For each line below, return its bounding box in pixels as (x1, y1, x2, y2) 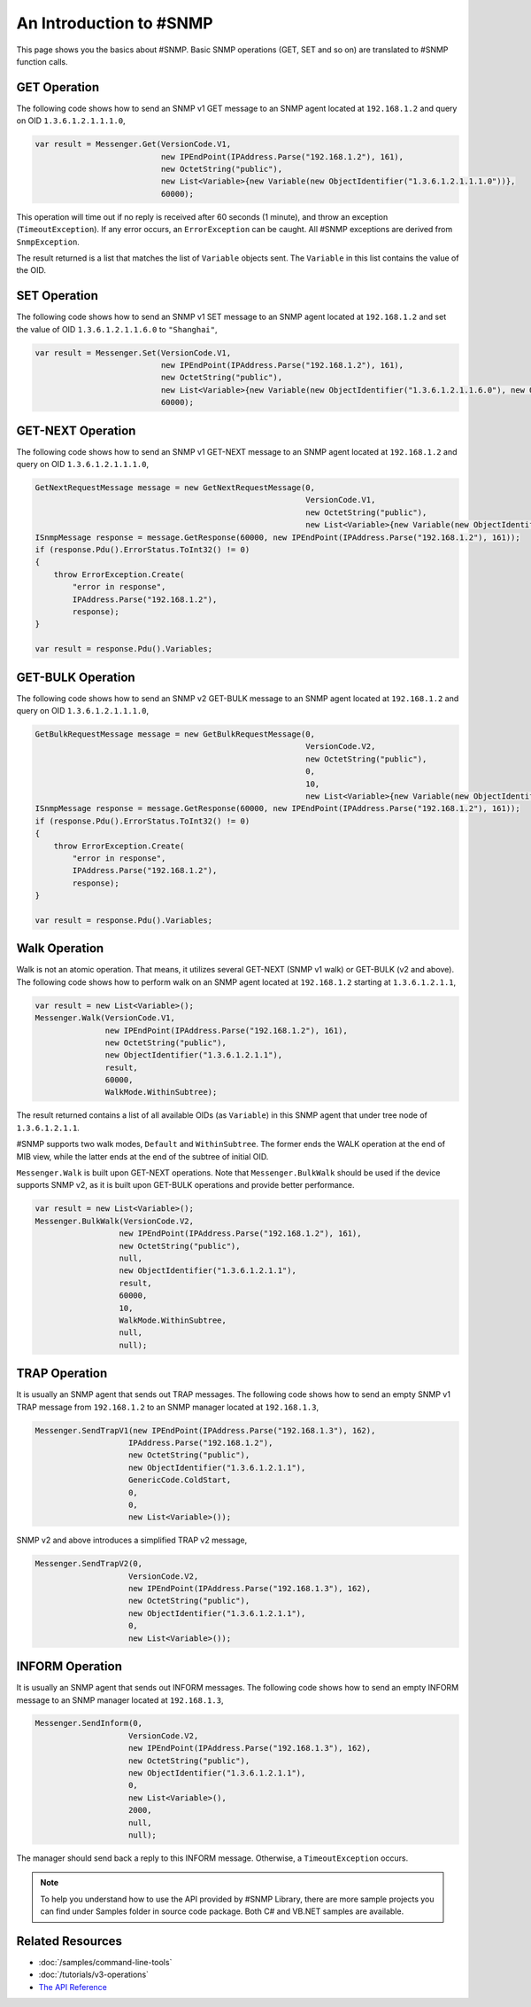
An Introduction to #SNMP (16, 13, 213, 33)
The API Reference (38, 1981, 108, 1992)
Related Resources (16, 1933, 123, 1948)
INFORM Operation (16, 1659, 123, 1675)
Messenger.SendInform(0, (35, 1718, 143, 1729)
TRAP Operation (16, 1366, 108, 1381)
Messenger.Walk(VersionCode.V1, (35, 1013, 176, 1023)
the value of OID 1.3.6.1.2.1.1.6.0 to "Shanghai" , (16, 324, 218, 334)
